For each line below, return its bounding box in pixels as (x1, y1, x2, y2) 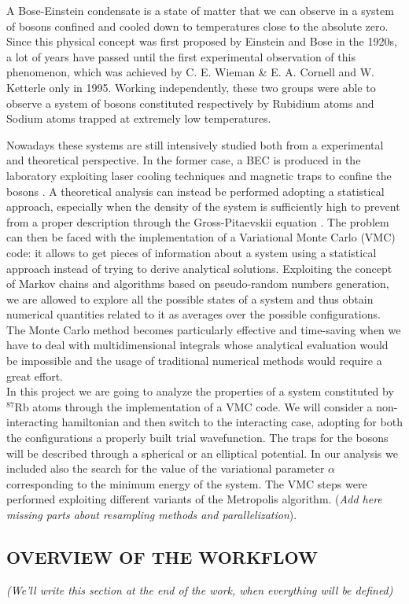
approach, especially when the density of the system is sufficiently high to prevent (6, 198, 400, 215)
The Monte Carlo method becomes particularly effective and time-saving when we (6, 321, 401, 337)
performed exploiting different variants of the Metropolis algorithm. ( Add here (6, 491, 382, 507)
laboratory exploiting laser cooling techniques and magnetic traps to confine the (6, 167, 392, 183)
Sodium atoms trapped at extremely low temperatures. (6, 110, 271, 127)
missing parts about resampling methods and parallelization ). (6, 506, 297, 522)
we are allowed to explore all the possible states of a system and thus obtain (6, 290, 374, 307)
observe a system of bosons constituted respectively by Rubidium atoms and (6, 94, 374, 111)
